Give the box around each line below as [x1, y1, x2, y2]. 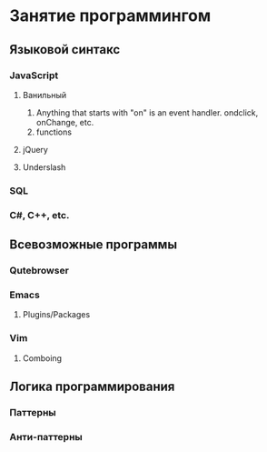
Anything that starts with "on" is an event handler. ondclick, [35, 106, 259, 118]
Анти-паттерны [9, 430, 84, 443]
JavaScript [9, 69, 59, 82]
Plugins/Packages [22, 309, 91, 320]
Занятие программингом [9, 5, 212, 26]
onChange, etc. [35, 116, 94, 127]
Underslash [22, 161, 66, 173]
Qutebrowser [9, 265, 70, 277]
